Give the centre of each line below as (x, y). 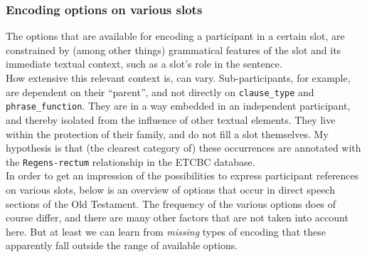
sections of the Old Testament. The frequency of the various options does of (171, 203)
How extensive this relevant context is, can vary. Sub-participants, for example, (178, 78)
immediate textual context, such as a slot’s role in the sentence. (144, 64)
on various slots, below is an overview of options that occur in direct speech (170, 189)
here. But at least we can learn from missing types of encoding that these (166, 231)
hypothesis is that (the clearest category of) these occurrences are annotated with (183, 148)
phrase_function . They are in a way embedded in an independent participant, (178, 106)
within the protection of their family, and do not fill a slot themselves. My (167, 133)
